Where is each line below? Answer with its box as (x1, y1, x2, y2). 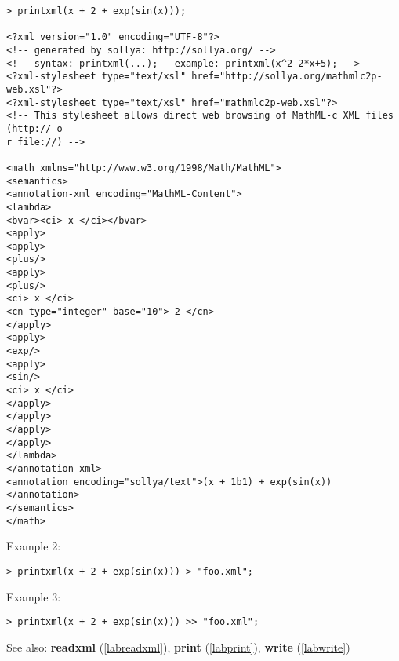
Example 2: (6, 538, 61, 554)
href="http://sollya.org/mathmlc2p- (191, 71, 383, 82)
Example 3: (6, 588, 61, 604)
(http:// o (6, 122, 63, 134)
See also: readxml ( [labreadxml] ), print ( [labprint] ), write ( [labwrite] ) (6, 638, 350, 655)
